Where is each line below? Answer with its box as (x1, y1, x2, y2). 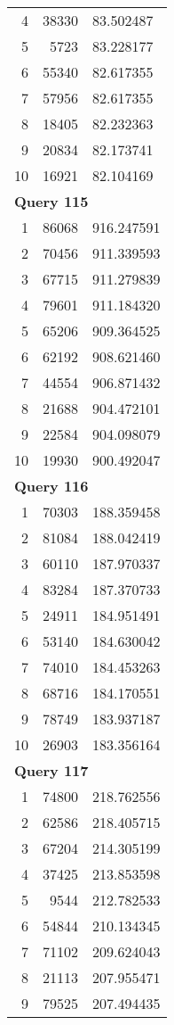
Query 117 (14, 760, 89, 781)
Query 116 (14, 475, 89, 496)
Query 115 (14, 191, 89, 211)
